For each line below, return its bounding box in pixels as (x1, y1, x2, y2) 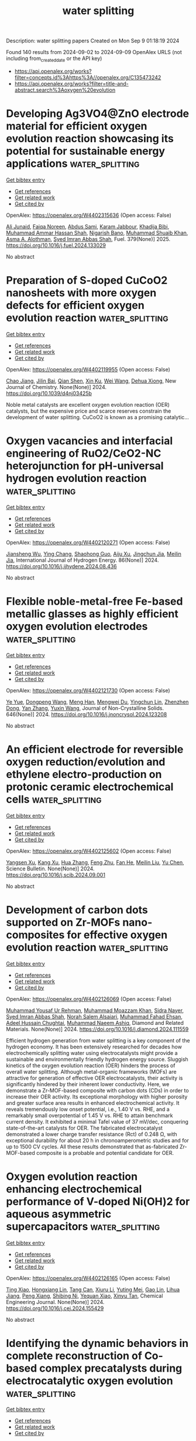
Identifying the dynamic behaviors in (6, 1336, 189, 1350)
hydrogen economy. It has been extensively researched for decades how (6, 1043, 183, 1050)
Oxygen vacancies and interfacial (6, 434, 173, 448)
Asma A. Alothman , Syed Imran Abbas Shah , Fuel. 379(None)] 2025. (6, 235, 171, 242)
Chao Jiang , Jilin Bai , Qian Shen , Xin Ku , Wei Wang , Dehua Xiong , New (6, 377, 177, 384)
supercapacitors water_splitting (6, 1219, 160, 1233)
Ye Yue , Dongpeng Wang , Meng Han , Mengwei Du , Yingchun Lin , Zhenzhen (6, 698, 189, 705)
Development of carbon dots (6, 903, 148, 916)
